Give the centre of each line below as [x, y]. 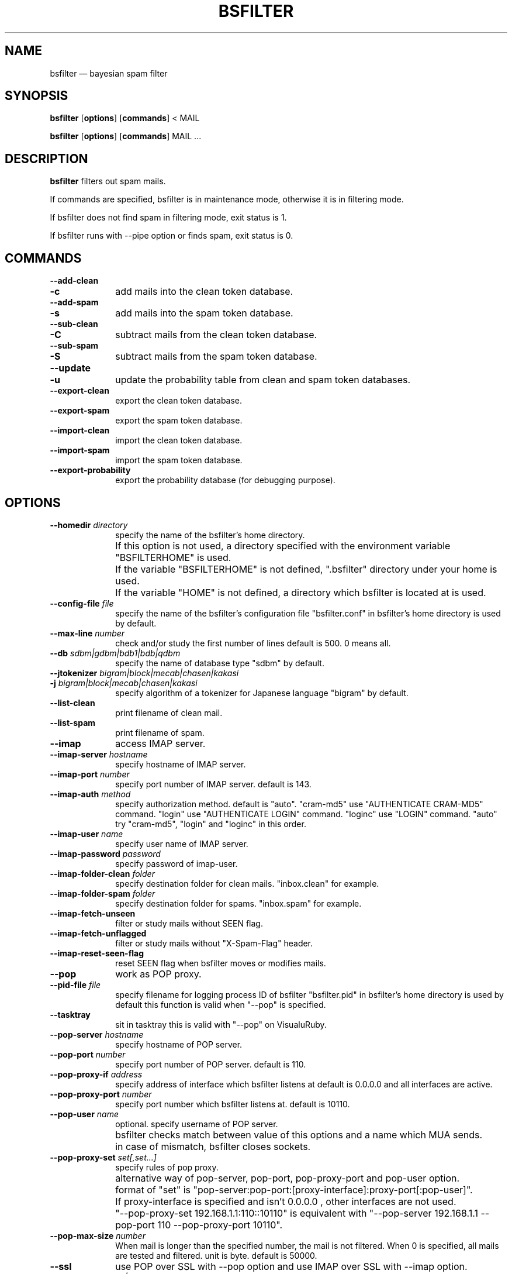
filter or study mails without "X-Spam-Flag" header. [214, 943]
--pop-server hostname [97, 1034]
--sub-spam [74, 346]
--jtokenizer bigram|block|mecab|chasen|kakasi [144, 673]
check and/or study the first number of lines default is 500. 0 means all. [253, 643]
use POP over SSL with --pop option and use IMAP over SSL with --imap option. [291, 1266]
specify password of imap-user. [177, 863]
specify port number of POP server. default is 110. [211, 1064]
